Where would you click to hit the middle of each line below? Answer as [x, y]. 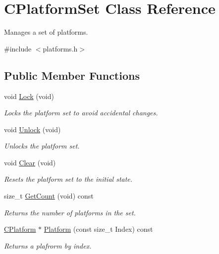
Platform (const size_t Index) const [98, 229]
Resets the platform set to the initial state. [68, 179]
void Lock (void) [29, 96]
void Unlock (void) [32, 129]
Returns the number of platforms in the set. [70, 212]
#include [18, 48]
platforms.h [60, 48]
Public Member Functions [72, 75]
